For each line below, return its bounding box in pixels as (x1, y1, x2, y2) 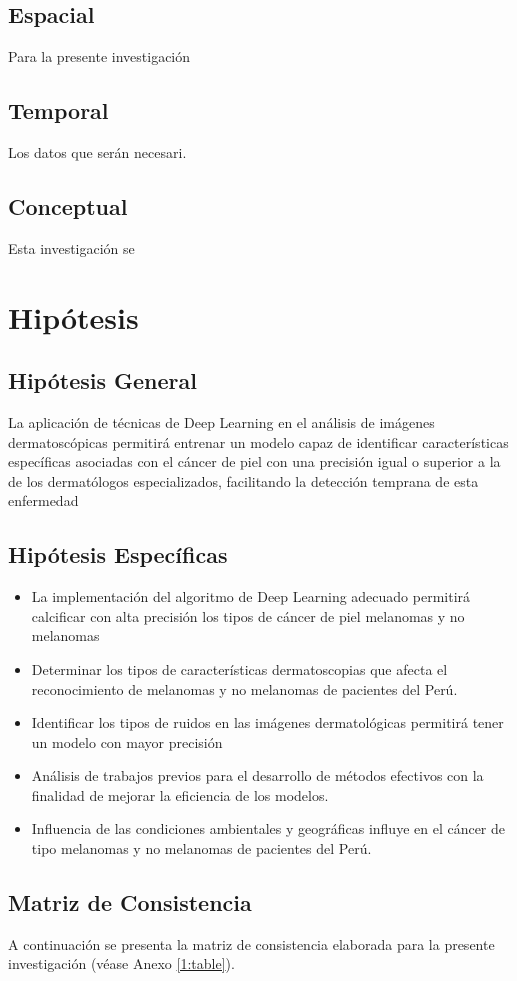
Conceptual (8, 190, 128, 221)
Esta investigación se (8, 237, 135, 258)
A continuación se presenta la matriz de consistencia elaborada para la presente (8, 933, 495, 954)
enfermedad (8, 490, 79, 511)
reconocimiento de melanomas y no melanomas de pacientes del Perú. (31, 678, 458, 699)
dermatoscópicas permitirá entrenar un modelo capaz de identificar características (8, 431, 509, 452)
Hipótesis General (8, 365, 197, 396)
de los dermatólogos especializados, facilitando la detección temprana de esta (8, 470, 479, 491)
